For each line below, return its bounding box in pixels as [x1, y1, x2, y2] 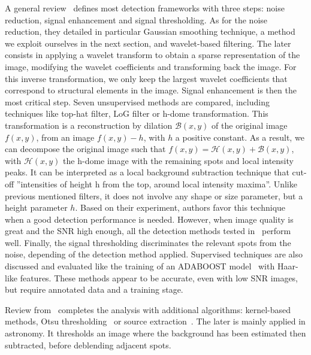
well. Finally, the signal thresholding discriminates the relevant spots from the [5, 236, 291, 248]
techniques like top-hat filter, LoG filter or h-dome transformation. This [5, 107, 268, 120]
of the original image [212, 119, 288, 131]
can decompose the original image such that [5, 142, 166, 155]
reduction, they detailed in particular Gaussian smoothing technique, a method [5, 25, 295, 38]
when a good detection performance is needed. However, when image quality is [5, 213, 294, 225]
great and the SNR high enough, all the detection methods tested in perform [5, 224, 291, 237]
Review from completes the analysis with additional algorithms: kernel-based [5, 303, 291, 315]
